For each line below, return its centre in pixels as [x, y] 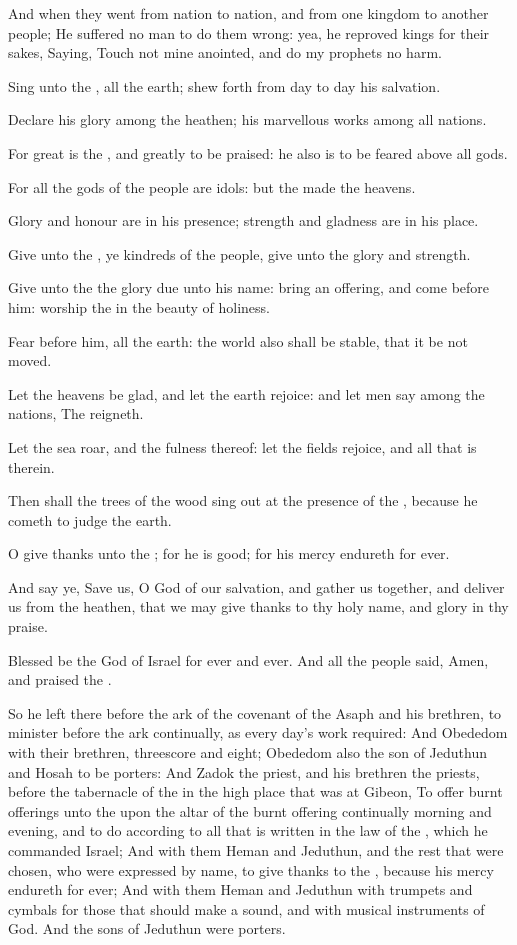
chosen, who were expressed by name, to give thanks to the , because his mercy [251, 869]
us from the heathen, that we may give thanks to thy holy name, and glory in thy [258, 606]
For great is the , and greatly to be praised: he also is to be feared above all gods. [258, 152]
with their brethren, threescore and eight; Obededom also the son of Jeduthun [247, 752]
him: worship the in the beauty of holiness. [139, 306]
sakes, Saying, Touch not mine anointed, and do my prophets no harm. [225, 52]
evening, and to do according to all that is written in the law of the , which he [248, 830]
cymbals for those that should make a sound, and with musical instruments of [246, 908]
